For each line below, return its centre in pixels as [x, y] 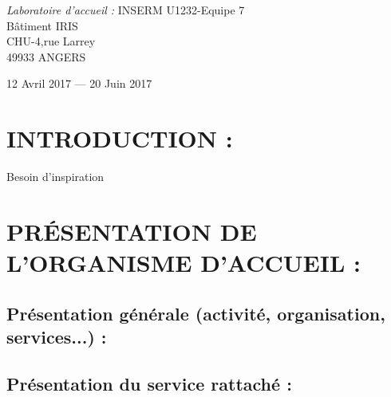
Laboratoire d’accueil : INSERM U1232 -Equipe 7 [126, 10]
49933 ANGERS [46, 56]
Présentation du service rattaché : [149, 383]
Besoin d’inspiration [55, 177]
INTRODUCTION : [120, 138]
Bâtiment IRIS [42, 25]
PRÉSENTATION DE [132, 231]
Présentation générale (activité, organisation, [196, 313]
